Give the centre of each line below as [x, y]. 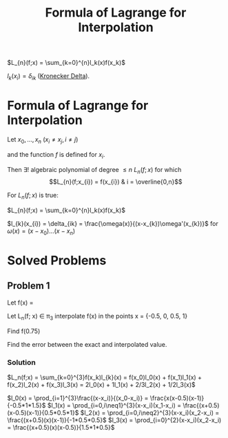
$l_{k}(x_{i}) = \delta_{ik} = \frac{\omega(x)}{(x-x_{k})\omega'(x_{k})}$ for [113, 224]
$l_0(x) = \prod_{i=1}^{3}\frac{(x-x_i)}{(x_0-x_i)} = [78, 398]
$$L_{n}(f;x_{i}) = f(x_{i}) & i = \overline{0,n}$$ [116, 182]
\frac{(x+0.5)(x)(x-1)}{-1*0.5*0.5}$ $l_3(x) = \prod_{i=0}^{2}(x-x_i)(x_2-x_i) [114, 420]
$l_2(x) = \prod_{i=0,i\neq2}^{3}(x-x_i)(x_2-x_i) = [150, 413]
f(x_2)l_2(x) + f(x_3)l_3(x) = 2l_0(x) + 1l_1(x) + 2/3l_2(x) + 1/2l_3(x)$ [102, 384]
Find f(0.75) [24, 331]
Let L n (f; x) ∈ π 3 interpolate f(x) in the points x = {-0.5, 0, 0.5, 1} [97, 317]
